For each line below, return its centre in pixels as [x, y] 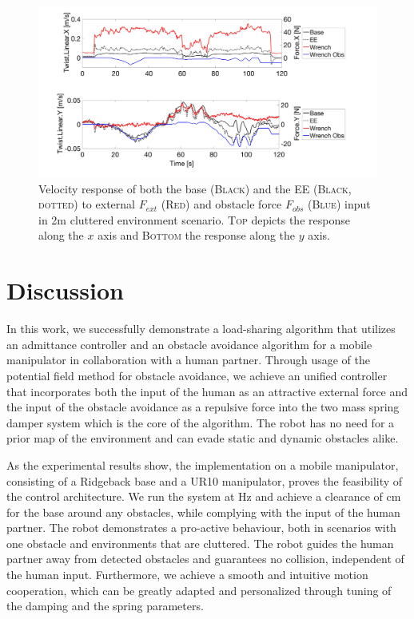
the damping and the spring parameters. [105, 606]
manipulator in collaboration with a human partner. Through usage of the [188, 360]
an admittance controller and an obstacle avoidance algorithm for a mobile [189, 344]
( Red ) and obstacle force [221, 204]
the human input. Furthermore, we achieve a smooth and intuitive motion [187, 575]
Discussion [65, 290]
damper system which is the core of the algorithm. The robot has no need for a [201, 422]
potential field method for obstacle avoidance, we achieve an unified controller [197, 375]
